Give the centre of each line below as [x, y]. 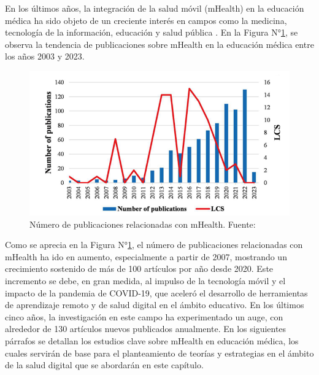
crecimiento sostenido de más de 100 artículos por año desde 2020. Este [139, 269]
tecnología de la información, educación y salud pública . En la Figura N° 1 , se [152, 32]
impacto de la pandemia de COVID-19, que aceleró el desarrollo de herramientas [156, 292]
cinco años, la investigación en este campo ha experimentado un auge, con [144, 316]
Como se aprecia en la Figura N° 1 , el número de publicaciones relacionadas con [154, 245]
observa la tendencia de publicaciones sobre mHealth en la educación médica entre [159, 44]
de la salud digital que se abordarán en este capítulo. [104, 365]
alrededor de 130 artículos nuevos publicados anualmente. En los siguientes [146, 329]
